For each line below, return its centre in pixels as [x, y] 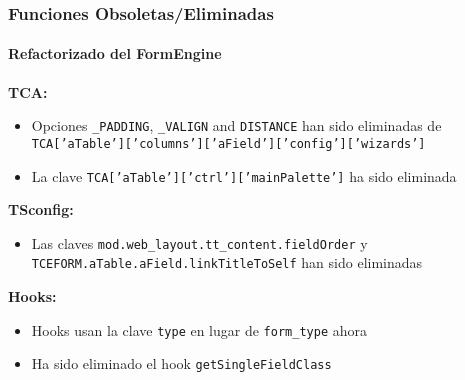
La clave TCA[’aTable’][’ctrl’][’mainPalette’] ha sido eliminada [244, 175]
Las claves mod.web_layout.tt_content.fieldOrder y [199, 242]
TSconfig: [41, 209]
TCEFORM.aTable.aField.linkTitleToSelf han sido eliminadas [227, 262]
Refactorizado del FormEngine [115, 53]
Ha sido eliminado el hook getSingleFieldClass [181, 363]
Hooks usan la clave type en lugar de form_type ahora [199, 329]
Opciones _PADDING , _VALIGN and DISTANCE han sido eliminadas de [236, 125]
